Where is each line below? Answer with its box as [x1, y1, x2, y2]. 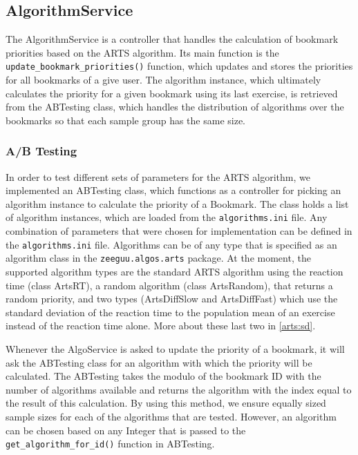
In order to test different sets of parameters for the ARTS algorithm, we [6, 169, 310, 184]
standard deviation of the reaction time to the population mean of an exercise [6, 304, 335, 319]
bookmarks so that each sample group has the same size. [6, 113, 245, 127]
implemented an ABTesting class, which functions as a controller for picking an [6, 183, 341, 197]
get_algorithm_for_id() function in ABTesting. [6, 436, 215, 451]
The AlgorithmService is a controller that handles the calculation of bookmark [6, 32, 339, 46]
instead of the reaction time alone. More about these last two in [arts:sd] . [6, 318, 316, 333]
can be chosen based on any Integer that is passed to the [6, 423, 246, 437]
